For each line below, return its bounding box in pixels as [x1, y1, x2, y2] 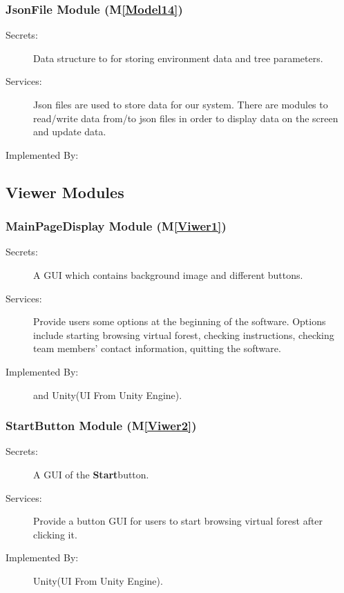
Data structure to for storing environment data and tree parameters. [33, 50, 323, 65]
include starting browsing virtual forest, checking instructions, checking [33, 327, 334, 342]
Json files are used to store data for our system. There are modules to [33, 97, 328, 111]
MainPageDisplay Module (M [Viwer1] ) [6, 217, 227, 235]
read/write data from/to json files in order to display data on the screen [33, 110, 338, 125]
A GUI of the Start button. [33, 467, 149, 481]
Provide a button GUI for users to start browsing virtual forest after [33, 514, 323, 528]
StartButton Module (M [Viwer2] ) [6, 417, 197, 434]
